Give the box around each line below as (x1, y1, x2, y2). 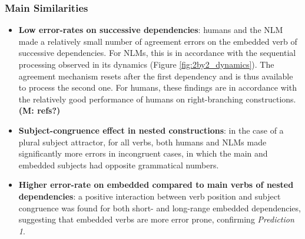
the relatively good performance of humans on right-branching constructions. (18, 92, 296, 105)
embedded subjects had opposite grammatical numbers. (18, 158, 219, 171)
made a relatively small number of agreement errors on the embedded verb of (18, 35, 297, 47)
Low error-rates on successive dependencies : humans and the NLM (18, 24, 283, 36)
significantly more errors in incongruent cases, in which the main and (18, 147, 268, 160)
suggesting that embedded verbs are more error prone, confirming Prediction (18, 213, 294, 225)
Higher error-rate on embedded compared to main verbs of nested (18, 178, 294, 191)
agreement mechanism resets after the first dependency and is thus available (18, 69, 293, 82)
